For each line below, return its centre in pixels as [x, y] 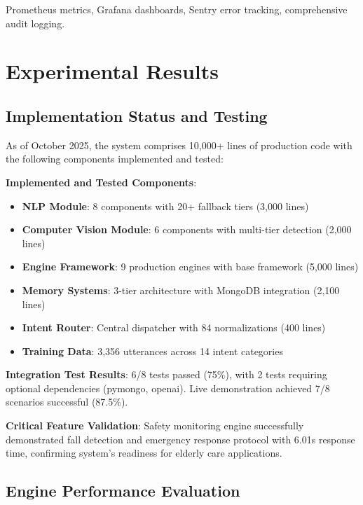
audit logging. [35, 23]
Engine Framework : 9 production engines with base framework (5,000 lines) [190, 267]
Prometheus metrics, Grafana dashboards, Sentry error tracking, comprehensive [177, 9]
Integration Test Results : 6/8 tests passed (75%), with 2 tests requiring [166, 374]
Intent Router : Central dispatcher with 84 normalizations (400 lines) [174, 327]
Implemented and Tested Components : [101, 182]
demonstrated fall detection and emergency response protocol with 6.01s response [180, 439]
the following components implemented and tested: [115, 159]
